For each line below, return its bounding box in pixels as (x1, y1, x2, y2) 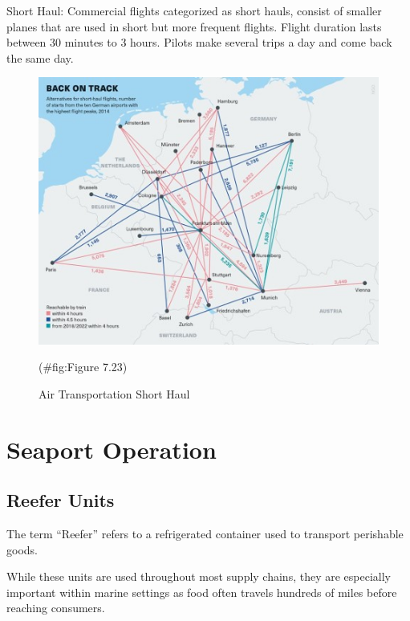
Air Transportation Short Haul (39, 385, 190, 402)
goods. (6, 541, 38, 558)
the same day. (6, 49, 74, 66)
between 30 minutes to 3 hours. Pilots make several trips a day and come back (6, 34, 392, 51)
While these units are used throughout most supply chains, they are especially (6, 568, 391, 585)
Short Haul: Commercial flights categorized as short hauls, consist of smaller (6, 2, 382, 18)
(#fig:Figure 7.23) (39, 358, 128, 375)
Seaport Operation (6, 432, 217, 465)
